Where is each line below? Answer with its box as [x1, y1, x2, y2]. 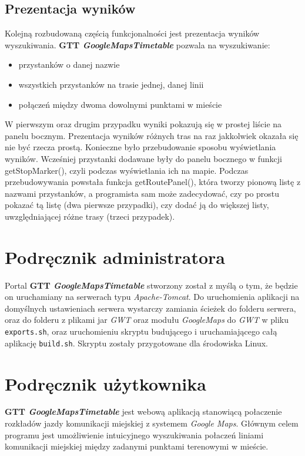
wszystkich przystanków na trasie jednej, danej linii [18, 78, 204, 90]
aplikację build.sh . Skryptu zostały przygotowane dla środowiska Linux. [5, 336, 268, 349]
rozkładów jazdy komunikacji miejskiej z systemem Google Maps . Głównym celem [5, 417, 299, 429]
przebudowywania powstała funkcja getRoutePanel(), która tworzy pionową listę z [5, 176, 301, 188]
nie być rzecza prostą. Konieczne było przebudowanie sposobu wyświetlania [5, 141, 276, 153]
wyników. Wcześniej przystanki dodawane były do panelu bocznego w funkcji [5, 152, 282, 164]
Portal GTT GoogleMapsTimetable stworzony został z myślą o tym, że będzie [5, 279, 298, 291]
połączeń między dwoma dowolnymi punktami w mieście [18, 98, 222, 110]
